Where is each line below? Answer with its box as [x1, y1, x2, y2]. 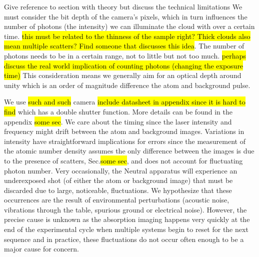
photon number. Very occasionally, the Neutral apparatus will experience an [4, 165, 237, 175]
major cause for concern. [4, 243, 79, 254]
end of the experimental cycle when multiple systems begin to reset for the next [4, 224, 248, 234]
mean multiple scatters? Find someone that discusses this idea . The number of [4, 40, 244, 51]
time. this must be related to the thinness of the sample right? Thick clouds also [4, 30, 250, 41]
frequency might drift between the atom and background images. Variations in [4, 126, 244, 136]
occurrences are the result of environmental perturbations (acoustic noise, [4, 194, 229, 205]
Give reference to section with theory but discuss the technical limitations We [4, 1, 242, 11]
